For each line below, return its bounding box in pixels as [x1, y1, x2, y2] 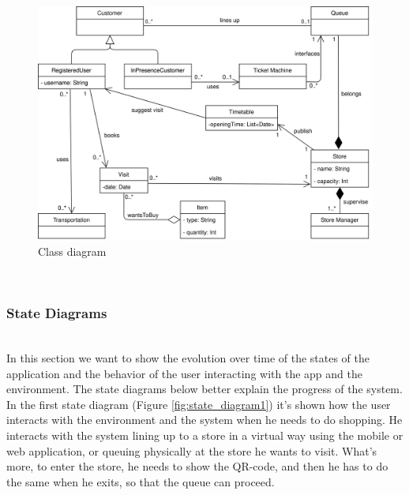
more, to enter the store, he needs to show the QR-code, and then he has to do [6, 458, 388, 474]
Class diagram [38, 243, 107, 260]
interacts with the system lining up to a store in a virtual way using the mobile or [6, 427, 403, 444]
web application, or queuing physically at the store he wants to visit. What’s [6, 442, 377, 459]
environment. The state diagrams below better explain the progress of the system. [6, 381, 403, 397]
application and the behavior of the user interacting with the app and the [6, 365, 362, 381]
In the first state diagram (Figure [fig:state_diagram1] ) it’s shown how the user [6, 396, 391, 412]
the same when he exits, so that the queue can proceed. [6, 473, 275, 489]
